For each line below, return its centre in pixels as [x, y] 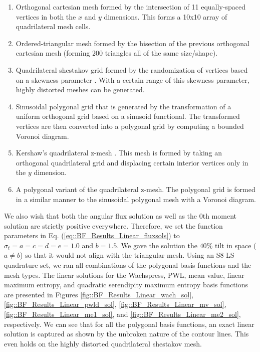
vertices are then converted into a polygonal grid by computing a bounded [130, 126]
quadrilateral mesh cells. [53, 26]
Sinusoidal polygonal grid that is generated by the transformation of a [123, 106]
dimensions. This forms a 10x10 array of [166, 16]
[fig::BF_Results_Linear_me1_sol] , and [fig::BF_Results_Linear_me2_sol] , [122, 314]
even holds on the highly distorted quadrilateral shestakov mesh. [103, 343]
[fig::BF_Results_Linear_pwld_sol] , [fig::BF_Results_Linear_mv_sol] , [115, 304]
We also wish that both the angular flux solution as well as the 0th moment [120, 216]
